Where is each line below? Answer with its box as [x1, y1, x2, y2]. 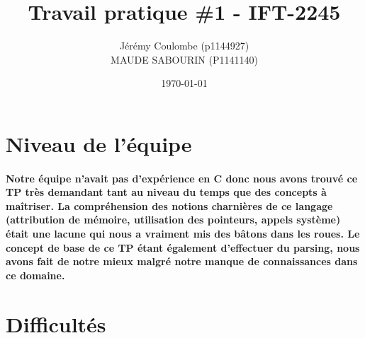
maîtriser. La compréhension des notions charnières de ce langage [6, 198, 333, 213]
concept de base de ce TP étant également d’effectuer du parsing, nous [6, 240, 360, 255]
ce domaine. [6, 267, 65, 282]
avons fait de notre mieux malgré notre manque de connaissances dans [6, 254, 358, 269]
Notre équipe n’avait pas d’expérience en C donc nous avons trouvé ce [6, 170, 358, 185]
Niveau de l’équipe [6, 129, 192, 158]
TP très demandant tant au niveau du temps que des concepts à [6, 185, 327, 199]
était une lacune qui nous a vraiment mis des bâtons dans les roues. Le [6, 226, 360, 241]
